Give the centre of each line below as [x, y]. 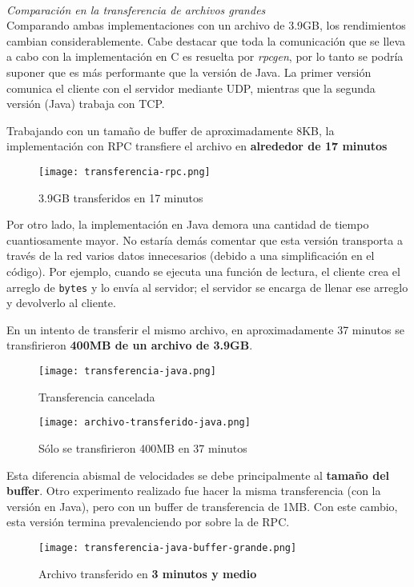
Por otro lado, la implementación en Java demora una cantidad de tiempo [188, 224]
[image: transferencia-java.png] [127, 371]
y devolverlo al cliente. [61, 303]
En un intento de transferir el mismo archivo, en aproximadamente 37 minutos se [205, 329]
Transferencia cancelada [97, 396]
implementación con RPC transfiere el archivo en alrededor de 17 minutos [197, 146]
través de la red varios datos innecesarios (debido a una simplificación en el [191, 256]
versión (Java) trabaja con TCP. [86, 104]
